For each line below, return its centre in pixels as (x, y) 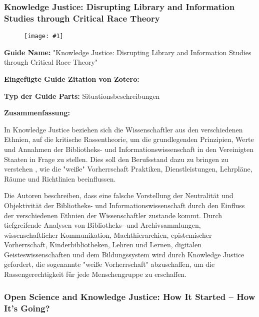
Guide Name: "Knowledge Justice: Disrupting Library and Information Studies (128, 52)
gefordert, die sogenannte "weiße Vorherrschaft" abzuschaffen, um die (109, 264)
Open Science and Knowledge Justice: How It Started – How (130, 296)
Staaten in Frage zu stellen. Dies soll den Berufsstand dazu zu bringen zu (116, 159)
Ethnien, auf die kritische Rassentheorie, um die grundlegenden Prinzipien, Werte (129, 139)
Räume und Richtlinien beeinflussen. (60, 178)
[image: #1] (44, 36)
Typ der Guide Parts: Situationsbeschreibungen (82, 96)
